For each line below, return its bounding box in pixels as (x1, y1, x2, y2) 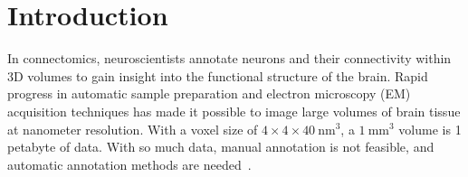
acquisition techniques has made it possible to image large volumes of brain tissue (7, 101, 461, 120)
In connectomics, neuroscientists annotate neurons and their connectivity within (7, 49, 452, 68)
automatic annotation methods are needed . (7, 154, 252, 173)
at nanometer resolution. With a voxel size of (7, 119, 258, 138)
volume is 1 (398, 119, 462, 138)
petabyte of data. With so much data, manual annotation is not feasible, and (7, 137, 435, 156)
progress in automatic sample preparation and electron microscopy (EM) (7, 84, 411, 103)
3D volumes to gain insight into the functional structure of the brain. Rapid (7, 66, 428, 85)
